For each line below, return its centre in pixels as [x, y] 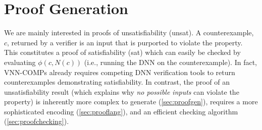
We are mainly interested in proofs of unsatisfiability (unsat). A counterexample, [129, 32]
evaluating [20, 62]
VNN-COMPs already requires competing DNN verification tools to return [120, 72]
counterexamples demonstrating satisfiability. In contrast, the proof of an [117, 82]
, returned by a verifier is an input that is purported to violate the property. [125, 42]
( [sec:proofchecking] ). [37, 121]
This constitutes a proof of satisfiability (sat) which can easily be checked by [122, 52]
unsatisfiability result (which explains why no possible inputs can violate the [122, 91]
